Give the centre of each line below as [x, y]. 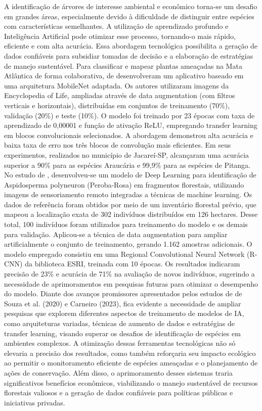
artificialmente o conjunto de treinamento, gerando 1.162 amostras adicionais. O [128, 244]
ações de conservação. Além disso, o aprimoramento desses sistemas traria [118, 372]
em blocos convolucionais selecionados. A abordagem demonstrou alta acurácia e [129, 135]
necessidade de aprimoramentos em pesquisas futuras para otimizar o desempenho [131, 283]
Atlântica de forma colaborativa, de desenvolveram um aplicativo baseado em [124, 76]
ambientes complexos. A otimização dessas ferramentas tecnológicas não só [120, 343]
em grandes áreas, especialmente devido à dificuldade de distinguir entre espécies [129, 16]
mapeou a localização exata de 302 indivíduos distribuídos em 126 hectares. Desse [131, 214]
